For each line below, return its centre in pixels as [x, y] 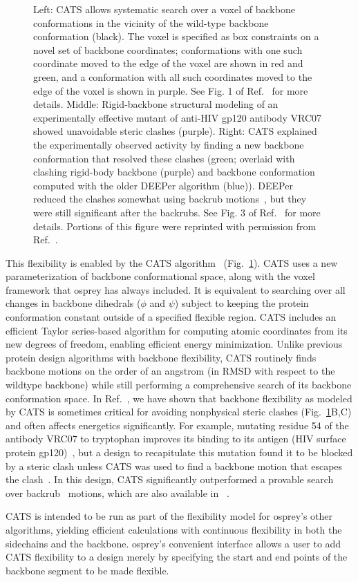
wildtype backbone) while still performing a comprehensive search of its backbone [179, 385]
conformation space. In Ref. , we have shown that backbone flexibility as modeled [179, 398]
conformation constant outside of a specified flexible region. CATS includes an [171, 317]
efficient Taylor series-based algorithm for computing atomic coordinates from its [177, 330]
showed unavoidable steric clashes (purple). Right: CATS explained [175, 131]
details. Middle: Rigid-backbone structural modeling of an [156, 104]
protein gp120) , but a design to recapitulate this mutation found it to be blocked [179, 452]
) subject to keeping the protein [242, 303]
